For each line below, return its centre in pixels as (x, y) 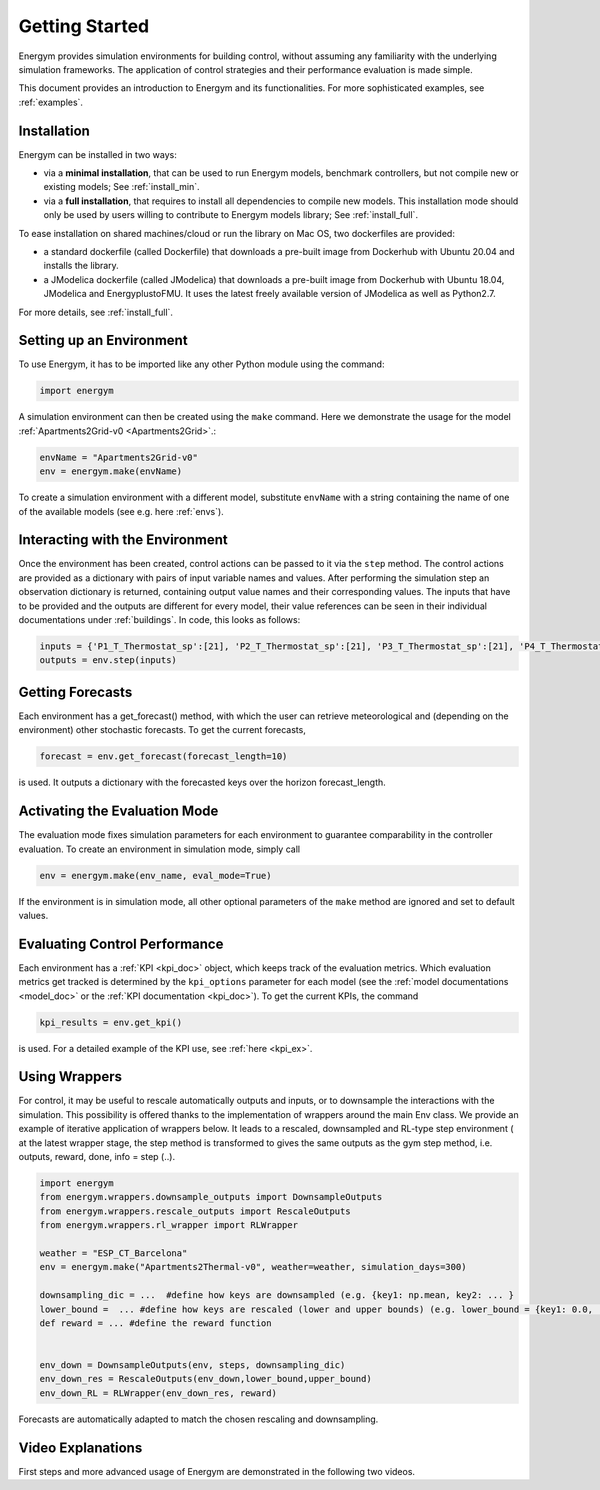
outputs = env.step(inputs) (108, 660)
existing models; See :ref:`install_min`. (121, 187)
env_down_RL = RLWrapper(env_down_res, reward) (158, 1393)
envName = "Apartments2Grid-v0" (119, 457)
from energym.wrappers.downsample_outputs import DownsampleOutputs (211, 1197)
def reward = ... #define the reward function (155, 1323)
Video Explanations (80, 1447)
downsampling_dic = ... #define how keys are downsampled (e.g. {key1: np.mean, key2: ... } (277, 1295)
